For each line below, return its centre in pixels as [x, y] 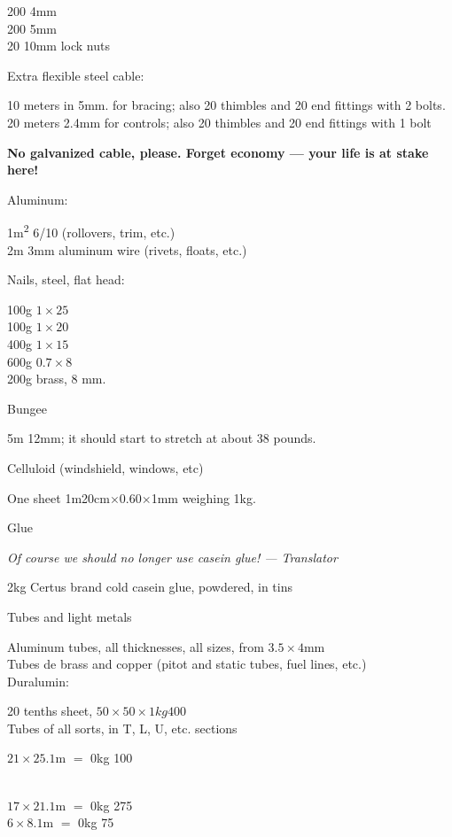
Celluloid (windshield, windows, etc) [105, 467]
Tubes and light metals [70, 616]
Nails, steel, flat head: [66, 279]
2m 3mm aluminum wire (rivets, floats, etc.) [127, 249]
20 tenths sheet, [50, 711]
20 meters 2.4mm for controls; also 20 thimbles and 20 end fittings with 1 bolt [219, 122]
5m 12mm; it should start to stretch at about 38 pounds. [162, 438]
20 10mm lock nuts [58, 46]
